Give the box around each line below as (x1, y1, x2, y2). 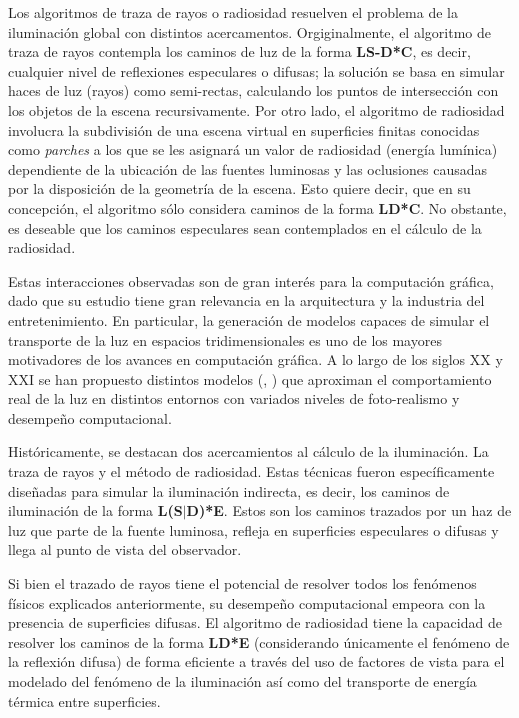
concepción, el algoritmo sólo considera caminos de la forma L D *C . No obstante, (8, 197, 507, 218)
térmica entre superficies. (8, 690, 161, 711)
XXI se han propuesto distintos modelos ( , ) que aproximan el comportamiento (8, 368, 492, 389)
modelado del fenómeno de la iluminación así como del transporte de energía (8, 671, 477, 691)
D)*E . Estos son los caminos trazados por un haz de (186, 500, 512, 521)
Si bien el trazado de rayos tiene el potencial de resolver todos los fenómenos (8, 573, 477, 594)
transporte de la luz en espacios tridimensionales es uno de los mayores (8, 329, 442, 350)
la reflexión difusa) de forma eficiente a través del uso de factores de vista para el (8, 651, 505, 672)
